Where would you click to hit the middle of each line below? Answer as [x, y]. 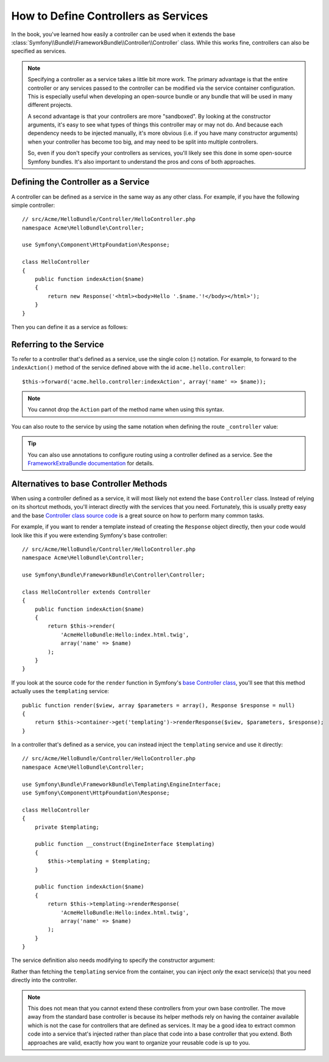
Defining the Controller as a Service [80, 182]
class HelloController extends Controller [87, 592]
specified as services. [39, 51]
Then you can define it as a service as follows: [69, 327]
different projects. [50, 105]
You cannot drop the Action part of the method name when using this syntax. [126, 410]
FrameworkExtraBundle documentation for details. [91, 464]
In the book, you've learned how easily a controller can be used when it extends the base [123, 34]
